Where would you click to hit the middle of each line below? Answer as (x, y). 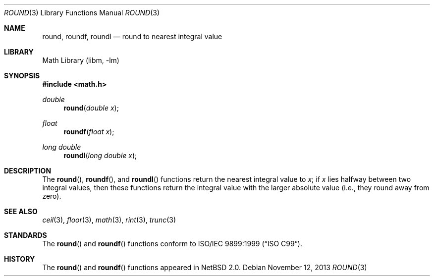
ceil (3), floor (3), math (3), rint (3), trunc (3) (109, 220)
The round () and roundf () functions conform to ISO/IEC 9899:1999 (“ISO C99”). (172, 244)
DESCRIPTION (28, 171)
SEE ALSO (21, 211)
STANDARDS (26, 235)
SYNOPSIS (22, 76)
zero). (52, 196)
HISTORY (20, 259)
